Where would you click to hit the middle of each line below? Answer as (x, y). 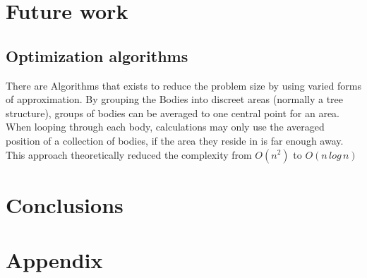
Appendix (54, 260)
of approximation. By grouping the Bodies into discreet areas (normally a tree (175, 99)
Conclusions (65, 204)
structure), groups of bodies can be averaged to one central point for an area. (173, 113)
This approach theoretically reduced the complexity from (129, 154)
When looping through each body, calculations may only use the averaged (165, 127)
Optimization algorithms (97, 55)
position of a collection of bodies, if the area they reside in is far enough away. (175, 140)
